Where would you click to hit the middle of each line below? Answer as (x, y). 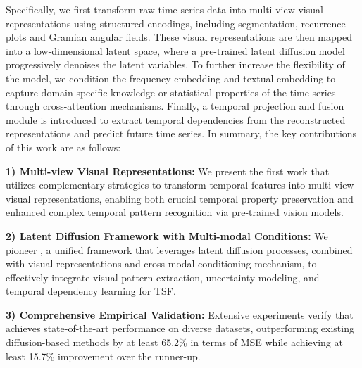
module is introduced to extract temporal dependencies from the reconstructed (176, 119)
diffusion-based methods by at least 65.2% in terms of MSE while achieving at (174, 342)
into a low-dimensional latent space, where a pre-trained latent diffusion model (175, 50)
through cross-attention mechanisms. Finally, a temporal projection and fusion (175, 106)
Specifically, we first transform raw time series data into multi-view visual (164, 9)
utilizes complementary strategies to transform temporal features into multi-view (180, 185)
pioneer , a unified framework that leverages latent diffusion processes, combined (179, 249)
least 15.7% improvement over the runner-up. (103, 356)
